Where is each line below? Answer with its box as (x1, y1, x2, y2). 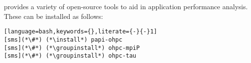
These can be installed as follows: (4, 11, 103, 21)
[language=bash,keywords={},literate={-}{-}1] (4, 28, 157, 35)
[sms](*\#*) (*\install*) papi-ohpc (4, 36, 123, 43)
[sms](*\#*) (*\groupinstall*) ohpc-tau (4, 52, 137, 60)
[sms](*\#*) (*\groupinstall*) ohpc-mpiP (4, 44, 140, 51)
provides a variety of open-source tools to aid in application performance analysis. (4, 1, 248, 11)
